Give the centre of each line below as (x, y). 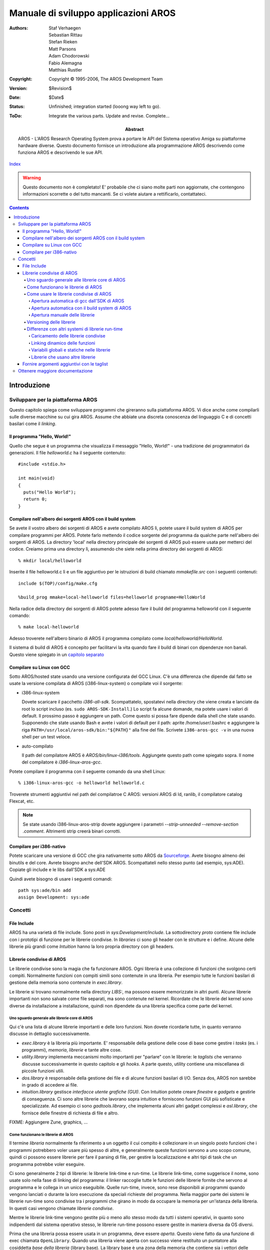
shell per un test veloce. (46, 737)
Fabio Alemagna (65, 63)
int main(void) (37, 478)
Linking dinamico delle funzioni (63, 343)
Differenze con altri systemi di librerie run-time (75, 329)
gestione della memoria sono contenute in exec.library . (66, 982)
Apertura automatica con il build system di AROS (81, 308)
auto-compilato (37, 746)
